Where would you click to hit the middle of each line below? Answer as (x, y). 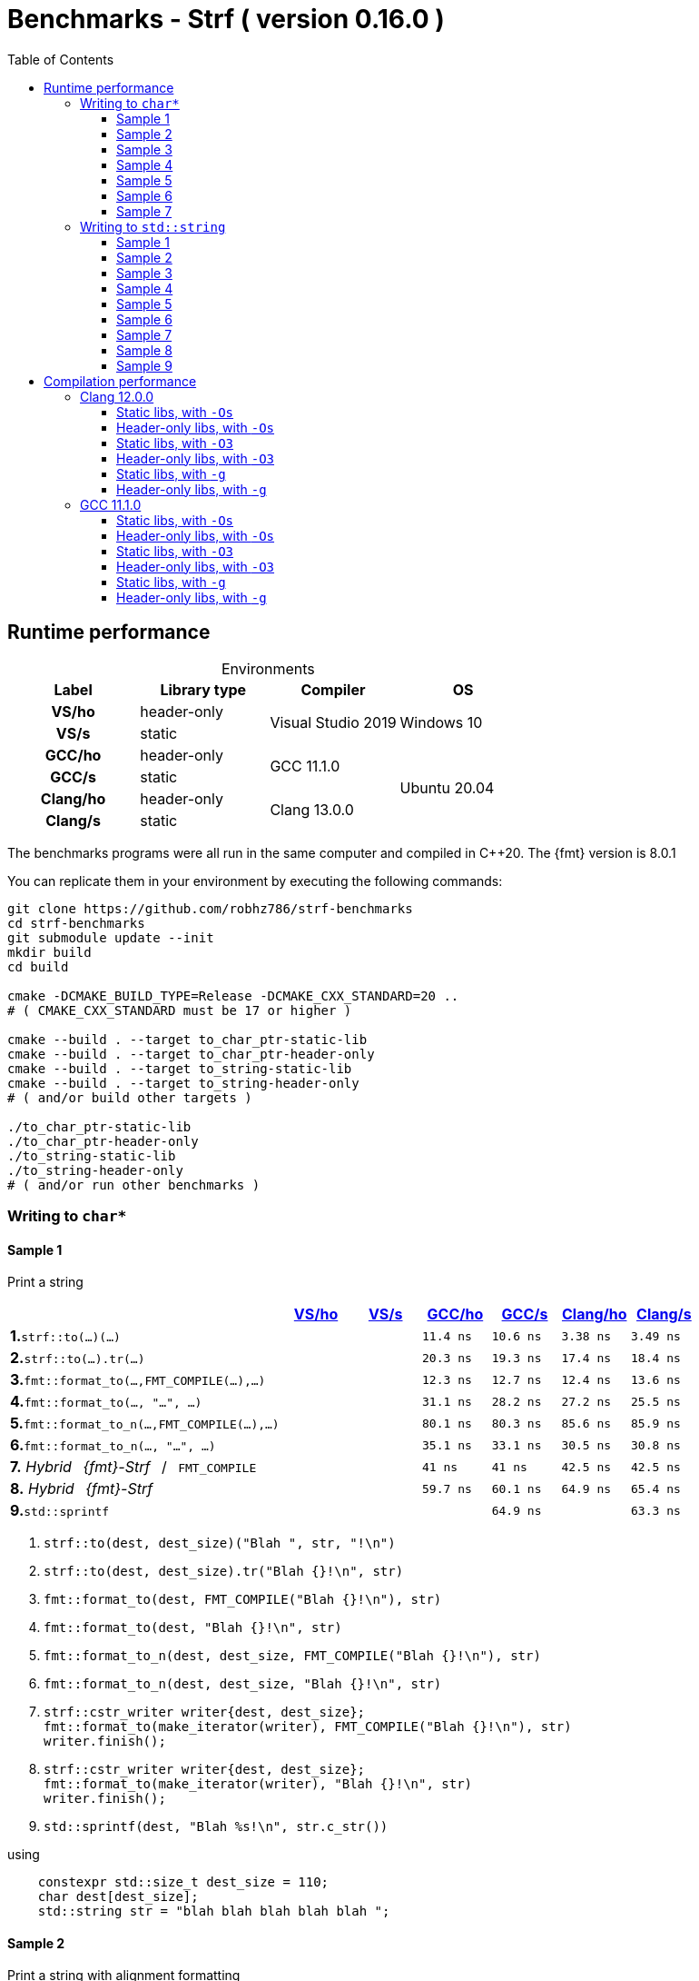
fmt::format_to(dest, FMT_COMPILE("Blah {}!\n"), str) (243, 1600)
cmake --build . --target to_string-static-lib (180, 1068)
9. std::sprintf (60, 1511)
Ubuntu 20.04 (447, 787)
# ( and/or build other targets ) (130, 1097)
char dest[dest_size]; (118, 1897)
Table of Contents (61, 59)
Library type (203, 689)
